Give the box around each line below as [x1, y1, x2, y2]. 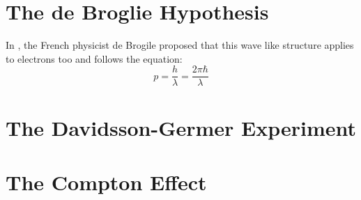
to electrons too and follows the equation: [6, 51, 183, 66]
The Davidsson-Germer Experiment [6, 113, 357, 141]
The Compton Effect [6, 167, 207, 196]
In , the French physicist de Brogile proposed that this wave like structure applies [6, 38, 354, 52]
